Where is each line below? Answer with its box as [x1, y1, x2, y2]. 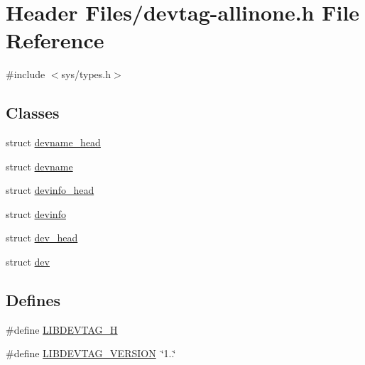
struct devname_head [6, 135, 101, 150]
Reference [6, 26, 104, 55]
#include [6, 67, 45, 82]
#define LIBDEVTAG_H [6, 322, 118, 337]
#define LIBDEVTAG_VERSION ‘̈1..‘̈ [6, 346, 176, 361]
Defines [6, 289, 61, 311]
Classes [6, 102, 60, 124]
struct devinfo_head [6, 182, 94, 197]
